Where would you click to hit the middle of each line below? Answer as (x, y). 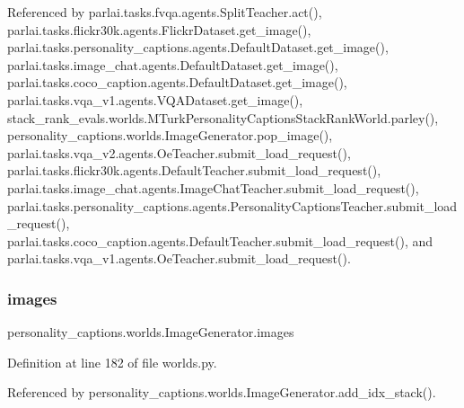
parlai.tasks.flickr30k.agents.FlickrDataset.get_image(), (159, 29)
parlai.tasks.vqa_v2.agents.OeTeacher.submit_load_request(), (179, 152)
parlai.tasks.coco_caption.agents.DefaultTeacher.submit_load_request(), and (220, 240)
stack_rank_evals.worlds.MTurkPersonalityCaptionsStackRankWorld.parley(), (223, 117)
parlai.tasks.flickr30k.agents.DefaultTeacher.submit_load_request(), (194, 170)
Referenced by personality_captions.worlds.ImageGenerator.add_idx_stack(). (222, 392)
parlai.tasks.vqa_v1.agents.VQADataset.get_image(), (155, 99)
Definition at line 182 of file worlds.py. (112, 362)
